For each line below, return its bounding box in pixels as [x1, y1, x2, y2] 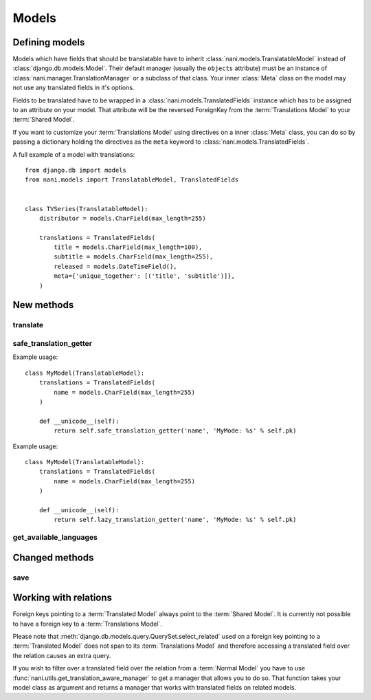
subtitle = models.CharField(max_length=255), [54, 253, 214, 261]
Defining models [12, 36, 85, 48]
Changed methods [12, 551, 94, 563]
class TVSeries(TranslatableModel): [25, 205, 148, 212]
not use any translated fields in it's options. [12, 83, 135, 92]
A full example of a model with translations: [12, 150, 135, 158]
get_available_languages [12, 533, 98, 542]
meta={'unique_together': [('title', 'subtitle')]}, [54, 272, 235, 280]
